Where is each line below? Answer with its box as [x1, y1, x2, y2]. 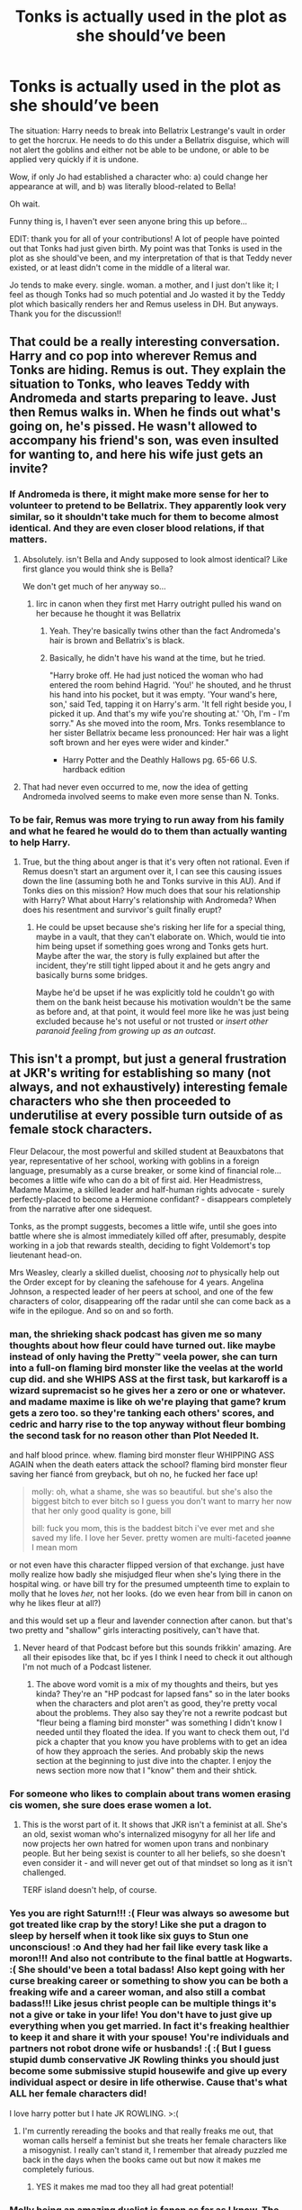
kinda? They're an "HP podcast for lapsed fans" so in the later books [35, 1688, 290, 1700]
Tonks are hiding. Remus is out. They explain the [9, 362, 287, 378]
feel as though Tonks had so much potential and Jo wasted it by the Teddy [9, 288, 286, 299]
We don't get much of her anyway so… [22, 580, 166, 591]
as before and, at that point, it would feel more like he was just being [35, 1006, 289, 1017]
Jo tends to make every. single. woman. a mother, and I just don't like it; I [9, 279, 279, 290]
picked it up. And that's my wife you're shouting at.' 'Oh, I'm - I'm [49, 708, 290, 718]
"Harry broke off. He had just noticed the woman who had [49, 670, 263, 680]
